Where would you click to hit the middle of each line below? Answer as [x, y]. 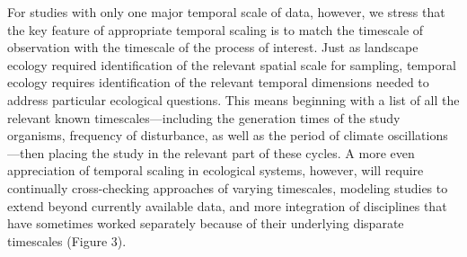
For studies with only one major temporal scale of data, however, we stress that [226, 12]
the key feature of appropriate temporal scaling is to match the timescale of [216, 29]
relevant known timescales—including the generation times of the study [204, 117]
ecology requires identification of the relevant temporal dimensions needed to [218, 82]
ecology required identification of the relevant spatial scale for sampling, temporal [232, 64]
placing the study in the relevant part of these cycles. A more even [231, 152]
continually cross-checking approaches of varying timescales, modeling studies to [228, 187]
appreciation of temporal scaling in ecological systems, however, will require [216, 170]
